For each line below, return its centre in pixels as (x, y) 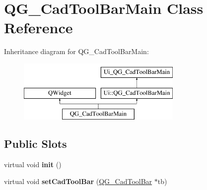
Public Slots (35, 144)
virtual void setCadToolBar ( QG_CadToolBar (78, 181)
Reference (38, 28)
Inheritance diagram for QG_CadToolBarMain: (76, 51)
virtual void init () (33, 164)
